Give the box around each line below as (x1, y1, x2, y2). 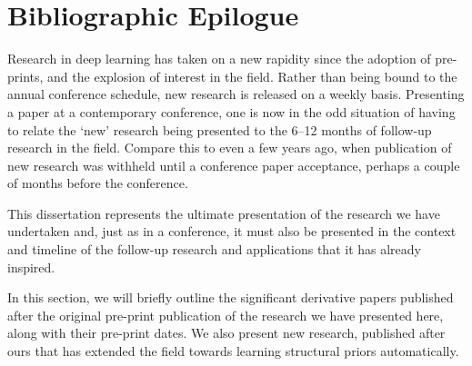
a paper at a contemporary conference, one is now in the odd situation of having (7, 102, 456, 121)
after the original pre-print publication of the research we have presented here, (7, 305, 444, 324)
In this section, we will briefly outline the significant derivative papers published (7, 288, 454, 307)
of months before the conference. (7, 173, 188, 193)
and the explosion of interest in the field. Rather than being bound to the (47, 66, 457, 85)
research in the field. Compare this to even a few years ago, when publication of (7, 138, 452, 157)
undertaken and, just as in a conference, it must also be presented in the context (7, 222, 457, 241)
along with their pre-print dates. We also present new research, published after (7, 323, 446, 342)
